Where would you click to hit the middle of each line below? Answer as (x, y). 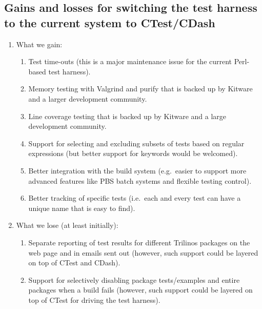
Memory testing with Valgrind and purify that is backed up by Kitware (140, 89)
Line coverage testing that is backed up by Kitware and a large (127, 116)
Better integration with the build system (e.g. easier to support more (137, 170)
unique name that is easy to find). (82, 208)
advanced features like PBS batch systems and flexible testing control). (140, 180)
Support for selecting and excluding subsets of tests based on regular (136, 143)
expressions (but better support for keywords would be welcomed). (133, 153)
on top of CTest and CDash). (74, 263)
